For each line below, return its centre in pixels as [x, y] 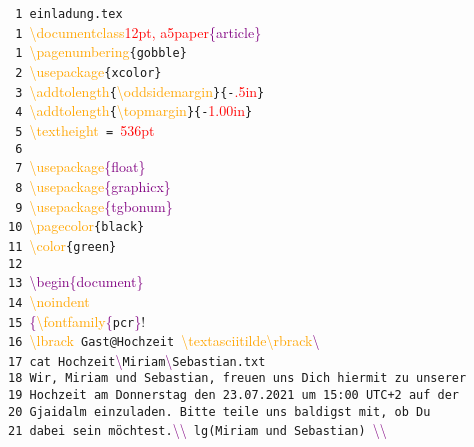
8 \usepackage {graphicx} [93, 185]
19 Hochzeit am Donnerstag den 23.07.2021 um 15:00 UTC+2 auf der [234, 395]
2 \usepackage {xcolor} [88, 70]
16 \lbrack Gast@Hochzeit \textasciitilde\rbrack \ [164, 340]
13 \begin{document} [76, 281]
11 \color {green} [62, 244]
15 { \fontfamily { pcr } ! [77, 320]
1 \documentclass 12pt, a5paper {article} [138, 31]
